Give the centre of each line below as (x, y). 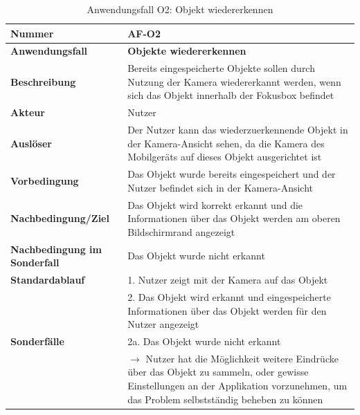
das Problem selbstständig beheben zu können (225, 399)
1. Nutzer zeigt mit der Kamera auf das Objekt (228, 280)
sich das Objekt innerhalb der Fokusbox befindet (231, 95)
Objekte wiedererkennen (187, 51)
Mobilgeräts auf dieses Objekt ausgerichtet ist (225, 157)
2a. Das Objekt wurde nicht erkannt (204, 341)
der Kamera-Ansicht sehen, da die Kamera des (226, 143)
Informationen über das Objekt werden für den (227, 310)
